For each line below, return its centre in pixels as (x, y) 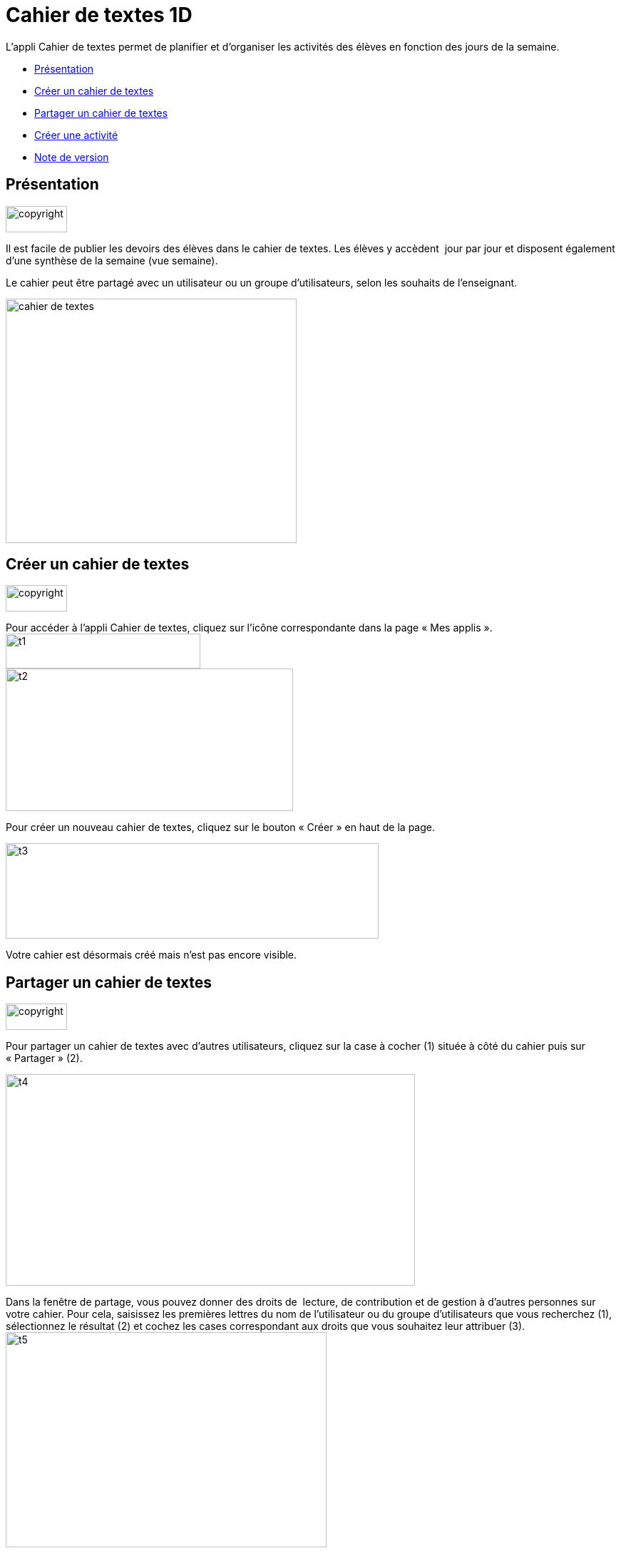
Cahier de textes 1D (99, 15)
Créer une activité (76, 135)
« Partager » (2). (44, 1058)
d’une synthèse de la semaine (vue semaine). (112, 260)
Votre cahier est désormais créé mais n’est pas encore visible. (152, 955)
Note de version (72, 157)
